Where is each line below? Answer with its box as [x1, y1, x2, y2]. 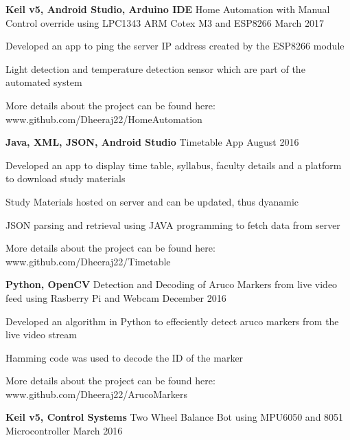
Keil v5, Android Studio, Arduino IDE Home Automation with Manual [5, 2, 330, 16]
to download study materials [5, 171, 126, 186]
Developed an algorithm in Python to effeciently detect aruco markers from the [5, 313, 339, 328]
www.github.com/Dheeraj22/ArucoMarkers [5, 386, 187, 401]
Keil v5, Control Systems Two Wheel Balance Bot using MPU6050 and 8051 [5, 410, 344, 424]
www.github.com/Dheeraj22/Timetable [5, 254, 171, 268]
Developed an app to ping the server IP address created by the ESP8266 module [5, 38, 345, 53]
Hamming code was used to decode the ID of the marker [5, 350, 244, 364]
